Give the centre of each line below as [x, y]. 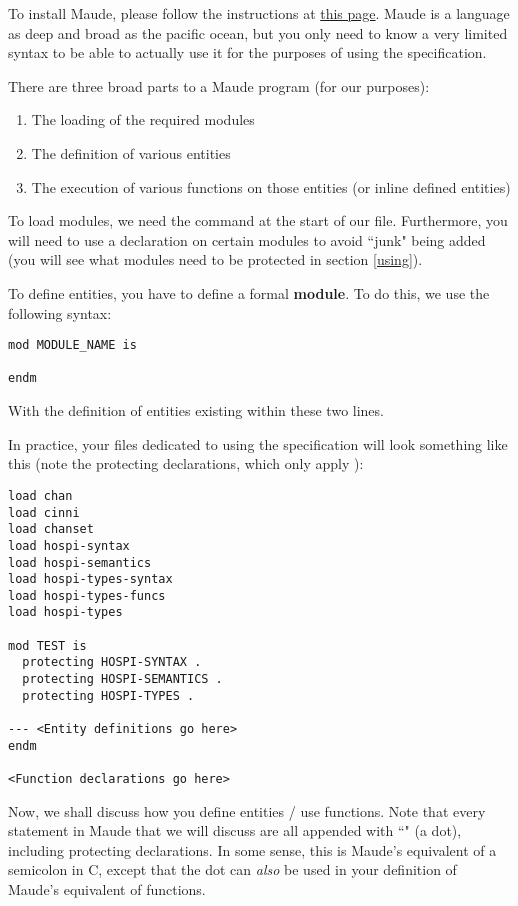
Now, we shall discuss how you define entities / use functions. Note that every [247, 810]
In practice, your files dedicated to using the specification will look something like [258, 443]
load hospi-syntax [69, 545]
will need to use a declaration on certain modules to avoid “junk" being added [247, 239]
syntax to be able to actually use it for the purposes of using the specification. [247, 52]
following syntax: [60, 312]
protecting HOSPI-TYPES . [108, 695]
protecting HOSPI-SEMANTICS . [122, 679]
